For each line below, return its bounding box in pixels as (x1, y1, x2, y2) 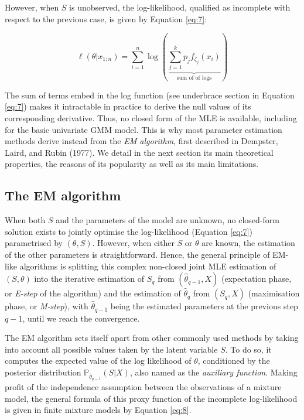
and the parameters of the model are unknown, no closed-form (56, 214, 279, 226)
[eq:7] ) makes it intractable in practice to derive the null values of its (5, 100, 251, 112)
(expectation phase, (221, 272, 292, 285)
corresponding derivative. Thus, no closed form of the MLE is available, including (5, 111, 297, 124)
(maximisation (248, 287, 300, 299)
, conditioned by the (197, 354, 270, 367)
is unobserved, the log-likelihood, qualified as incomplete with (69, 1, 291, 13)
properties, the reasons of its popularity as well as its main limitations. (5, 158, 259, 170)
